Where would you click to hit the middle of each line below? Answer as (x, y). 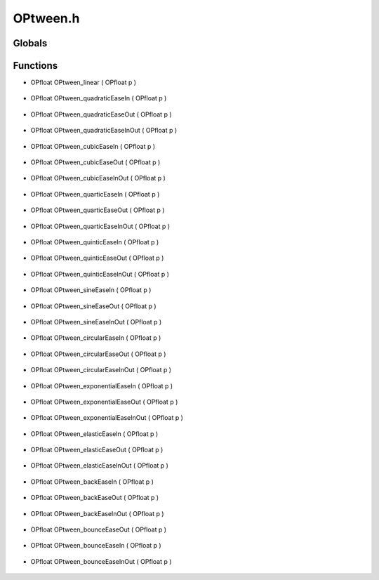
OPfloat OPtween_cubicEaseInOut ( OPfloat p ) (98, 178)
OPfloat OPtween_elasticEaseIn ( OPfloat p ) (94, 434)
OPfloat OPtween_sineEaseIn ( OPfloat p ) (91, 290)
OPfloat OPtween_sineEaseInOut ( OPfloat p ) (96, 322)
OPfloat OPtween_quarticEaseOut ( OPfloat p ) (98, 210)
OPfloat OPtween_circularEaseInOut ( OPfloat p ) (101, 370)
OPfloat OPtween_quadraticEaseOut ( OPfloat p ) (101, 114)
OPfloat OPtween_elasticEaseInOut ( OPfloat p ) (99, 466)
